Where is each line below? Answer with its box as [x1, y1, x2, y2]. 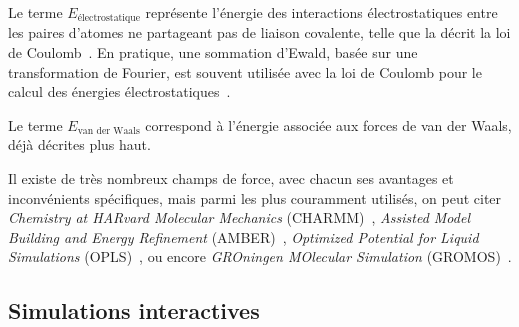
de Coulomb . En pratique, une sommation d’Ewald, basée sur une [8, 42, 418, 63]
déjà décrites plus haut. [8, 134, 151, 155]
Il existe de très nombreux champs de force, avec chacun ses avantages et [8, 168, 454, 189]
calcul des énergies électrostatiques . [8, 81, 231, 102]
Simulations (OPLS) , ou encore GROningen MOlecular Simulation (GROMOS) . [8, 246, 512, 267]
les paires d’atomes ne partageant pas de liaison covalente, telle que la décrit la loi [8, 22, 511, 43]
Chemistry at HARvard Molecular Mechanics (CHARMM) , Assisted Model [8, 207, 470, 228]
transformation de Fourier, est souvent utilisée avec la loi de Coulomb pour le [8, 61, 482, 82]
